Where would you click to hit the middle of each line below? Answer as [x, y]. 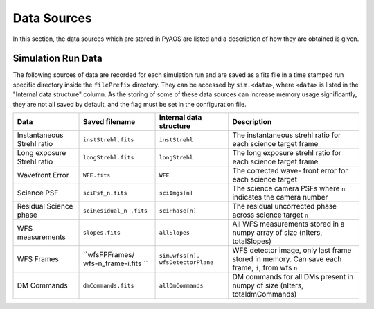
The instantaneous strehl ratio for [287, 135]
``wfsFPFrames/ [109, 255]
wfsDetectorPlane [186, 262]
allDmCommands [181, 285]
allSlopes [175, 232]
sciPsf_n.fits [105, 193]
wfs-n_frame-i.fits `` [115, 263]
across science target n [270, 215]
